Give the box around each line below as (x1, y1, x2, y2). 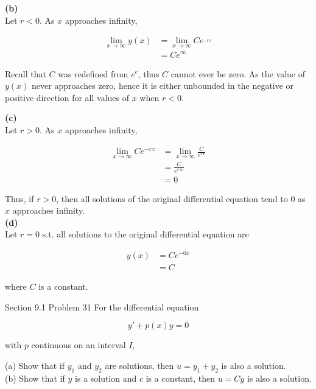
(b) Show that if (5, 371, 65, 384)
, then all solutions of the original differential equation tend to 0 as (56, 192, 306, 205)
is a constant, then (146, 371, 215, 384)
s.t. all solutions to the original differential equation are (42, 228, 249, 240)
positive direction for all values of (5, 91, 130, 103)
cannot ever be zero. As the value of (170, 67, 305, 80)
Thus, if (5, 192, 34, 205)
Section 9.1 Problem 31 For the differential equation (5, 300, 199, 313)
